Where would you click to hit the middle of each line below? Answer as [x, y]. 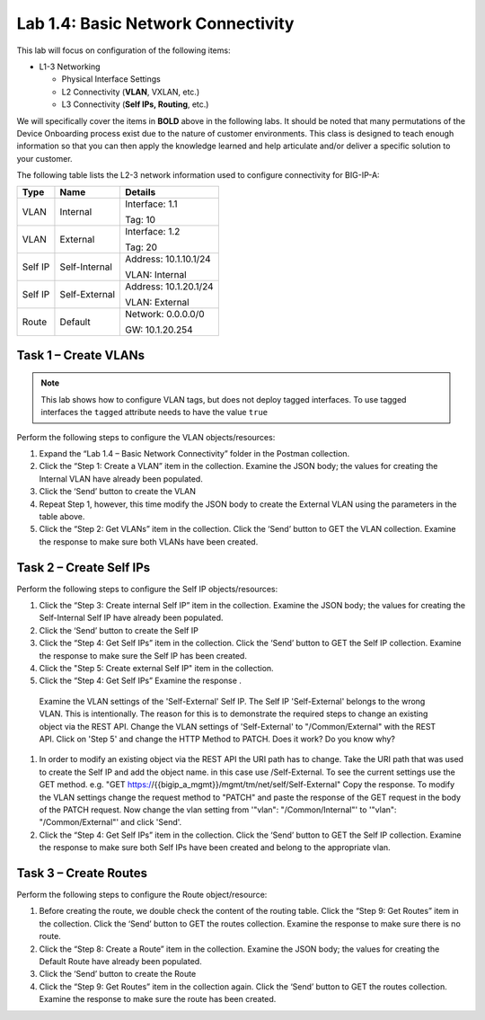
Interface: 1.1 [151, 204]
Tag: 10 [141, 220]
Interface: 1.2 [153, 232]
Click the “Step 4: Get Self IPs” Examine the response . [141, 681]
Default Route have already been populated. [120, 961]
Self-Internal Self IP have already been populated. [131, 618]
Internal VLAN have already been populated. [121, 479]
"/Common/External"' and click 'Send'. [110, 822]
